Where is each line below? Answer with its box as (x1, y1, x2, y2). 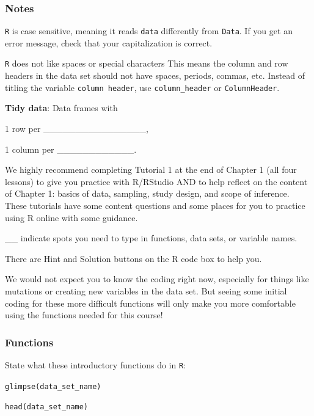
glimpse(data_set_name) (5, 382, 101, 391)
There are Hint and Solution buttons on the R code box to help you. (5, 252, 262, 265)
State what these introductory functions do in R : (5, 358, 186, 371)
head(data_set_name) (5, 403, 89, 412)
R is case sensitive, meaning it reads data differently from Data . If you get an (5, 24, 293, 37)
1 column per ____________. (5, 142, 137, 155)
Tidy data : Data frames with (5, 101, 118, 114)
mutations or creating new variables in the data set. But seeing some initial (5, 284, 287, 297)
